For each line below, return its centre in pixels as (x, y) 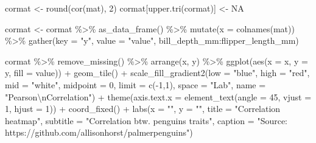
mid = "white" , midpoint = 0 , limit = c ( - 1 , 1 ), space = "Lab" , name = (135, 84)
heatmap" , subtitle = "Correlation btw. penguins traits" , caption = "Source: (146, 120)
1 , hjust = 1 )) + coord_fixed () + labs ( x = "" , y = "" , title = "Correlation (143, 109)
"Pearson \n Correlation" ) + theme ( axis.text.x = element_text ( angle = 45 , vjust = (158, 96)
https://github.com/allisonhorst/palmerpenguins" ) (99, 132)
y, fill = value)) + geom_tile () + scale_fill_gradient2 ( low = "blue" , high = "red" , (157, 73)
